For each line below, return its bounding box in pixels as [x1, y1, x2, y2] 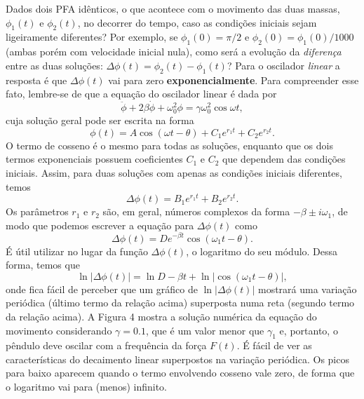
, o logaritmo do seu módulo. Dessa [186, 243, 338, 258]
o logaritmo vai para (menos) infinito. [6, 379, 168, 394]
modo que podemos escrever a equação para [6, 217, 194, 232]
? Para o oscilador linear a [227, 58, 340, 72]
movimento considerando [6, 323, 112, 337]
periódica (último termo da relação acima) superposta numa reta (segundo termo [6, 295, 355, 310]
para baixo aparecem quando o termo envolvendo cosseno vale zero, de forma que [6, 365, 355, 380]
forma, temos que [6, 257, 80, 272]
